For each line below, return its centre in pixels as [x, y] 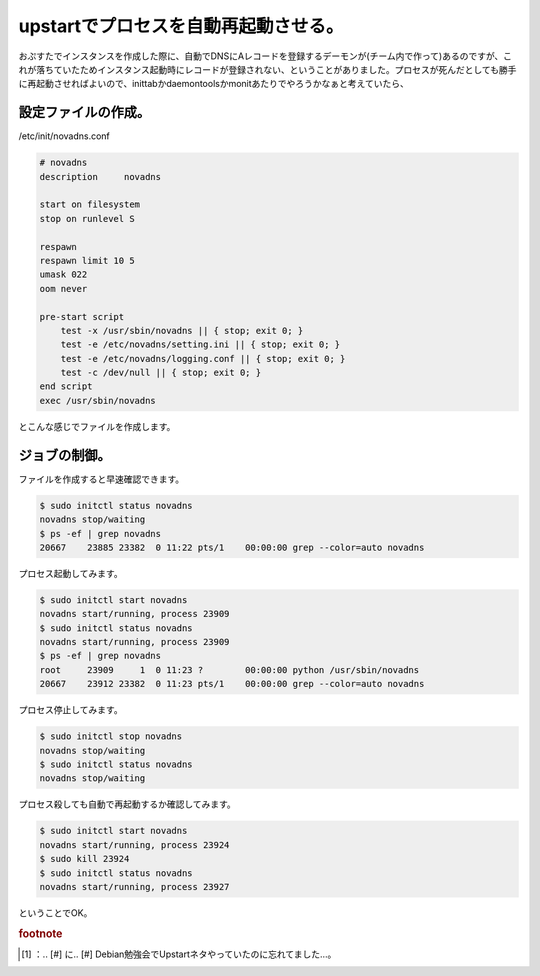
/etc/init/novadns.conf [64, 136]
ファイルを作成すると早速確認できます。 [101, 479]
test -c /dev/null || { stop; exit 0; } [161, 373]
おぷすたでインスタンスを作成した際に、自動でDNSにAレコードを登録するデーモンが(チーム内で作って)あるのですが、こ [265, 56]
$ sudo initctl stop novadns [111, 736]
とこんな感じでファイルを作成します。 [97, 426]
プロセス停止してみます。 [71, 710]
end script [66, 386]
